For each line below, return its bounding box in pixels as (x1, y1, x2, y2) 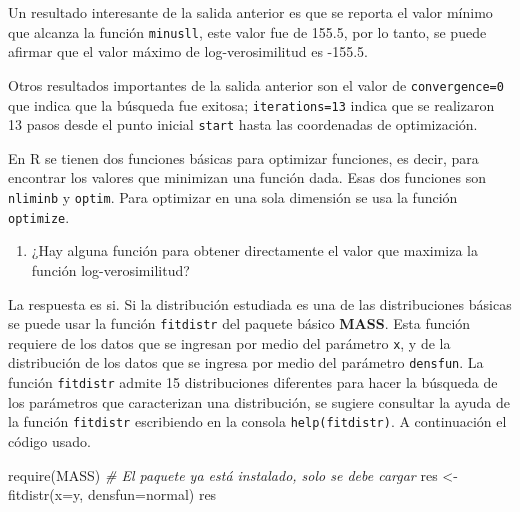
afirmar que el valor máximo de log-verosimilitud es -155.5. (8, 41, 369, 62)
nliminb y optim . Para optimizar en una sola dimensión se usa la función (8, 187, 458, 207)
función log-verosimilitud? (31, 259, 190, 280)
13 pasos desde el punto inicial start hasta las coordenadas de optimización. (8, 114, 478, 135)
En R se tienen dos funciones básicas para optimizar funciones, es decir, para (8, 147, 479, 168)
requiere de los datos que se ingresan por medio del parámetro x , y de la (8, 332, 451, 353)
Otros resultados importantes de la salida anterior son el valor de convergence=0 (8, 74, 504, 95)
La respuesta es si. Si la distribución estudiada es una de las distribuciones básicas (8, 293, 512, 314)
